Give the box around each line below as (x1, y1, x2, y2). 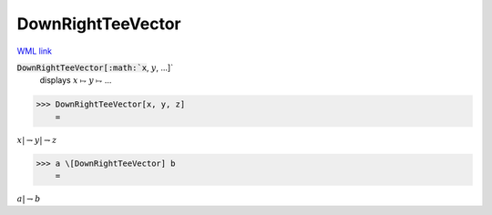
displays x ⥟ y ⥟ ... (39, 75, 112, 86)
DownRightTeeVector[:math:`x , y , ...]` (16, 62, 173, 73)
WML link (16, 46, 53, 56)
